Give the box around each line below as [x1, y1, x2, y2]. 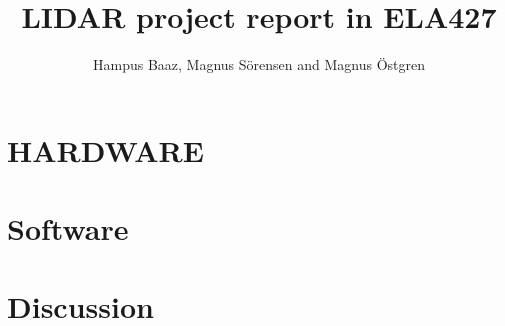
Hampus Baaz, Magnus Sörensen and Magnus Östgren [93, 54, 425, 75]
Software [7, 208, 129, 249]
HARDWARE [7, 129, 204, 170]
